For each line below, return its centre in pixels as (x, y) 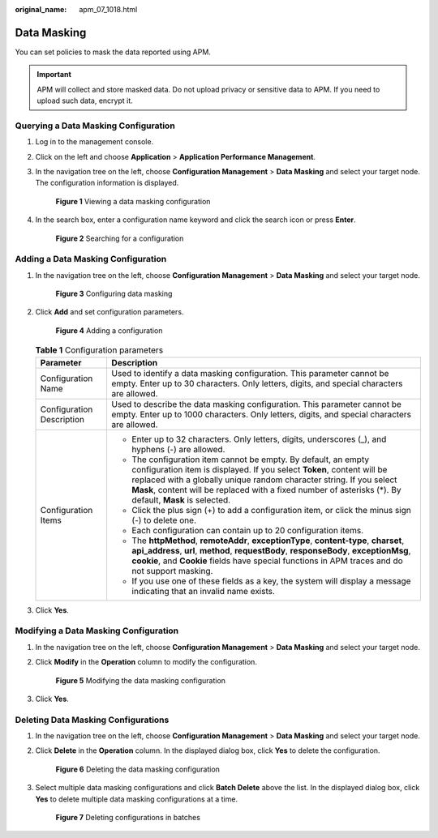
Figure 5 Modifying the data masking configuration (141, 680)
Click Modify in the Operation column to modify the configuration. (146, 662)
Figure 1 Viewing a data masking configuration (133, 201)
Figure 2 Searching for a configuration (120, 238)
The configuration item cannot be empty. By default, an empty (250, 460)
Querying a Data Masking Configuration (95, 126)
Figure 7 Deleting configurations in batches (128, 818)
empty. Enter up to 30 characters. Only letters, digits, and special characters (257, 383)
